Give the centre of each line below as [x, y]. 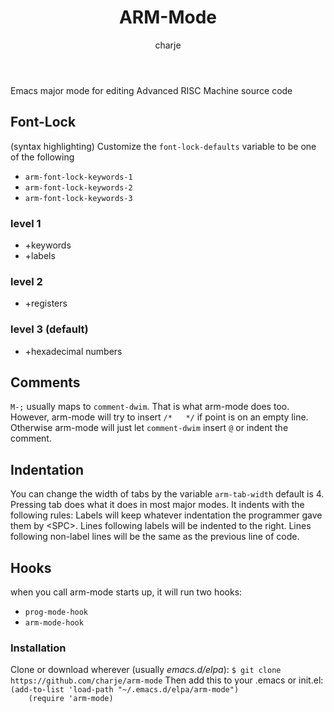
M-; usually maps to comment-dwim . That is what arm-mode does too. [150, 407]
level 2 [26, 281]
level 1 [26, 223]
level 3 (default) [49, 329]
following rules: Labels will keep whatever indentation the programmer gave [166, 515]
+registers [46, 303]
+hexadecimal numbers [73, 351]
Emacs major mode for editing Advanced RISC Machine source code [151, 90]
